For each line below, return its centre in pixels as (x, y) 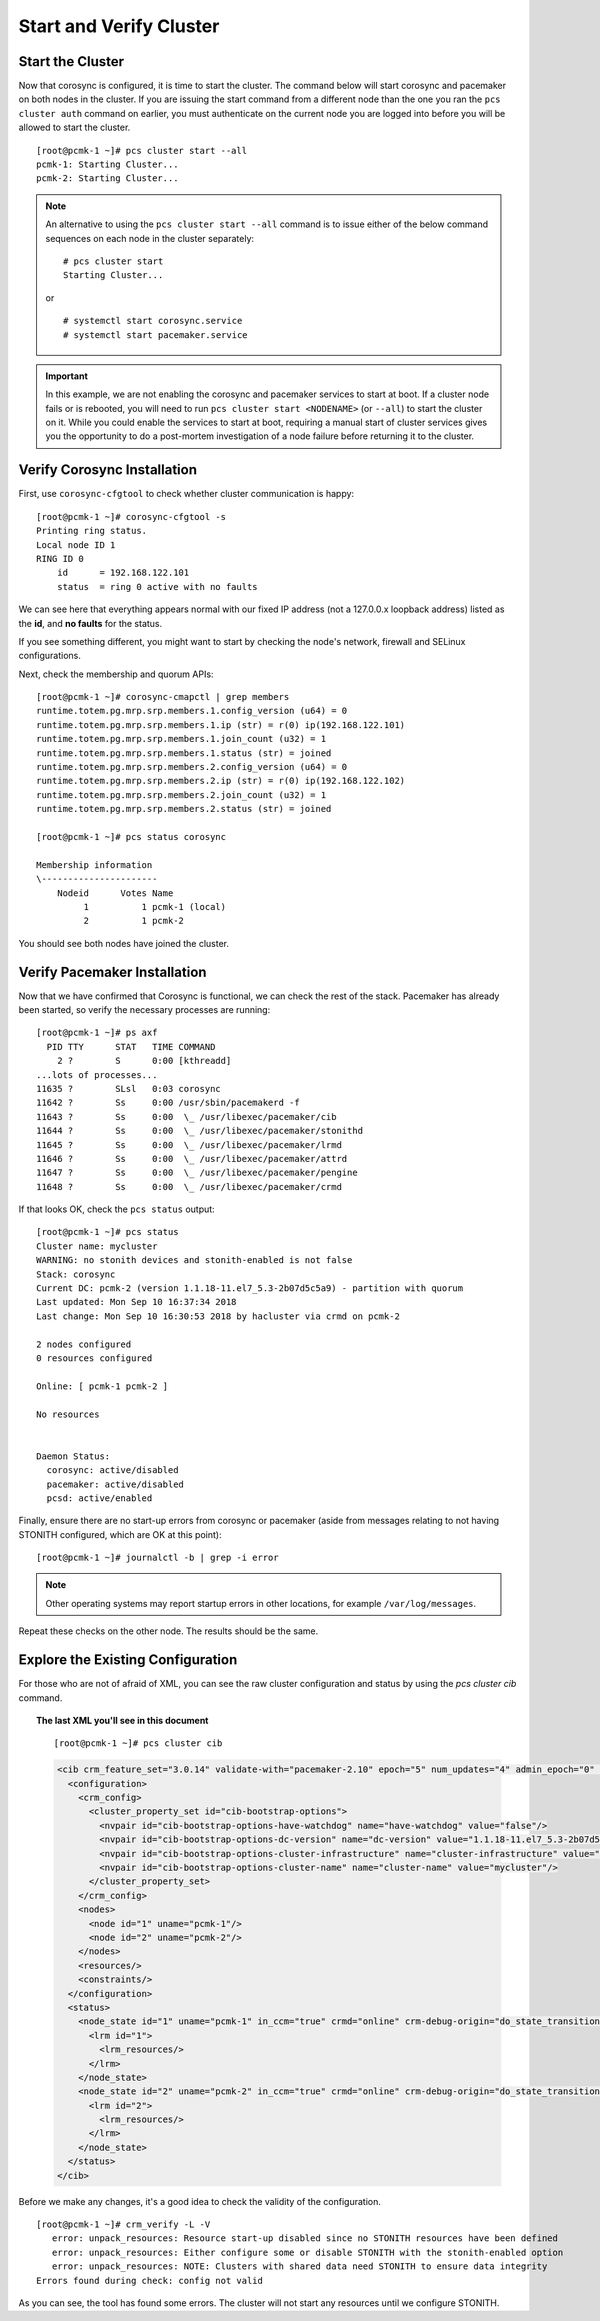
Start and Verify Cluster (119, 26)
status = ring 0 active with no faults (157, 586)
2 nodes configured (84, 1344)
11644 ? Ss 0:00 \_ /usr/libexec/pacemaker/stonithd (200, 1131)
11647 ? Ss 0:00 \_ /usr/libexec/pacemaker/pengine (197, 1173)
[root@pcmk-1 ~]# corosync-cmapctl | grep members (163, 697)
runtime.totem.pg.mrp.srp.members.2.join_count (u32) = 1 (181, 794)
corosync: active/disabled (112, 1470)
